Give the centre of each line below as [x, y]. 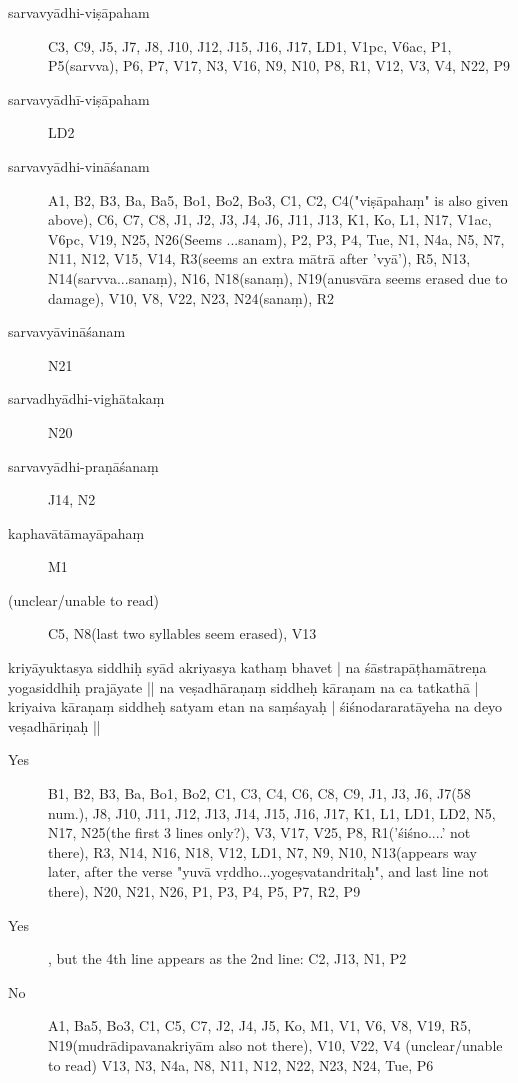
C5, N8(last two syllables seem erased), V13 [182, 633]
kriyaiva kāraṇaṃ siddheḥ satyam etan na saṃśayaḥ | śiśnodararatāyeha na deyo [255, 706]
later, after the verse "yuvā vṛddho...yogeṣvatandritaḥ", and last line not [268, 871]
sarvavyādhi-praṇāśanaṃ [83, 465]
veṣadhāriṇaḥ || [54, 725]
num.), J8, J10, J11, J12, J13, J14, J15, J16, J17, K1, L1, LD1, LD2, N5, [272, 812]
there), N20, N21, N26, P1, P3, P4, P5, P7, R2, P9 [204, 891]
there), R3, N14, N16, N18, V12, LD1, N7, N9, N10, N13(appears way [262, 851]
